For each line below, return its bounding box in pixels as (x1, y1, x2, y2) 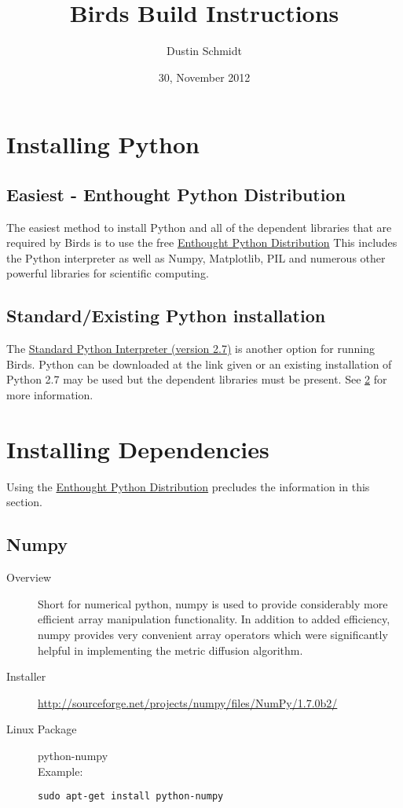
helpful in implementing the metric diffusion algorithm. (38, 641, 303, 658)
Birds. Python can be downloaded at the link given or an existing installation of (6, 355, 392, 372)
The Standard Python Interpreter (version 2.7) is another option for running (6, 340, 375, 357)
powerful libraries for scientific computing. (6, 265, 209, 281)
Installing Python (6, 128, 200, 160)
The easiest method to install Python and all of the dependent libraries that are (6, 219, 392, 235)
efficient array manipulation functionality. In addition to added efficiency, (38, 611, 390, 627)
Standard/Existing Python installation (6, 303, 326, 328)
